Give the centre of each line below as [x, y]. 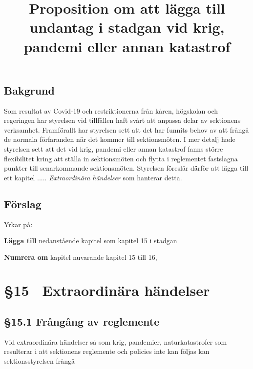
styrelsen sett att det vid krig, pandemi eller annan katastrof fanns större [114, 148]
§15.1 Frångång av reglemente [82, 321]
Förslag [23, 204]
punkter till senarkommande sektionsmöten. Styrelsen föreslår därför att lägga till [126, 168]
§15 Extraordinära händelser [107, 290]
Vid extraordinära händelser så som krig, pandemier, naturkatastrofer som [116, 341]
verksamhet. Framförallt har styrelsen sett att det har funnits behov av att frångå [126, 129]
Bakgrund [29, 90]
